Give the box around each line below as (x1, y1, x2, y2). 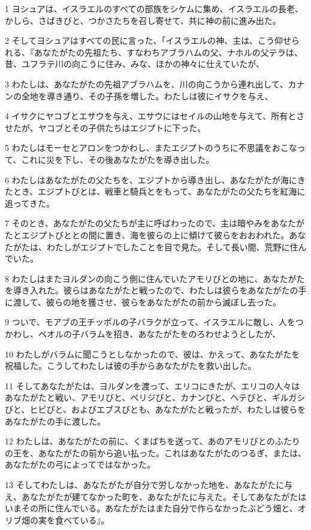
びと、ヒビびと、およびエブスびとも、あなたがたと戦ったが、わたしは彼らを (5, 403, 306, 416)
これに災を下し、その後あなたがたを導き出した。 (21, 153, 215, 165)
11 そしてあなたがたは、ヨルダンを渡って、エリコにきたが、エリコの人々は (5, 379, 300, 392)
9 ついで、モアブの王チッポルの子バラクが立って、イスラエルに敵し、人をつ (5, 316, 304, 328)
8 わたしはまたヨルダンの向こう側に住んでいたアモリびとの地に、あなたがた (5, 272, 305, 284)
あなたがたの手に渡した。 (5, 414, 105, 427)
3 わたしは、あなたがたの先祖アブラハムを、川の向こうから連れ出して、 (5, 77, 288, 90)
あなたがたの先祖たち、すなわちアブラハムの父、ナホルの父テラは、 (34, 46, 303, 58)
